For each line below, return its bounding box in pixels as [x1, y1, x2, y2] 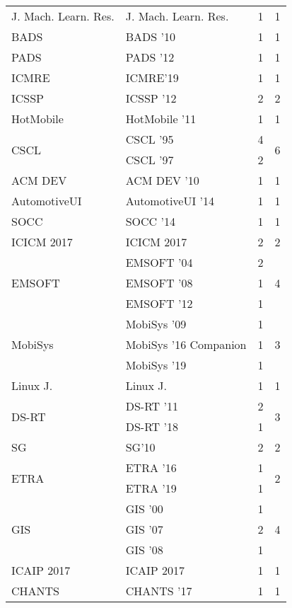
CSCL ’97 [125, 151, 174, 168]
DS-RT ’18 [125, 418, 178, 435]
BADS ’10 [125, 28, 175, 45]
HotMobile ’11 [125, 110, 197, 127]
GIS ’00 [125, 500, 163, 517]
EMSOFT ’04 [125, 254, 193, 270]
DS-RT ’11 [125, 398, 178, 414]
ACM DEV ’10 [125, 172, 199, 188]
